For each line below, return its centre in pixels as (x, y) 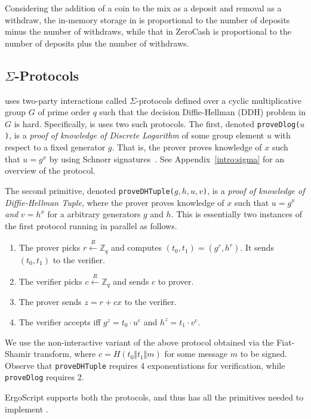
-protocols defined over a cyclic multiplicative (219, 100)
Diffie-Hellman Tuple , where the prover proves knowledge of (115, 202)
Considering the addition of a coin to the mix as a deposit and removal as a (143, 8)
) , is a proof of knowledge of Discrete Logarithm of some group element (135, 135)
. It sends (257, 247)
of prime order (64, 112)
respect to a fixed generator (55, 147)
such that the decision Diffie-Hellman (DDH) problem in (202, 112)
